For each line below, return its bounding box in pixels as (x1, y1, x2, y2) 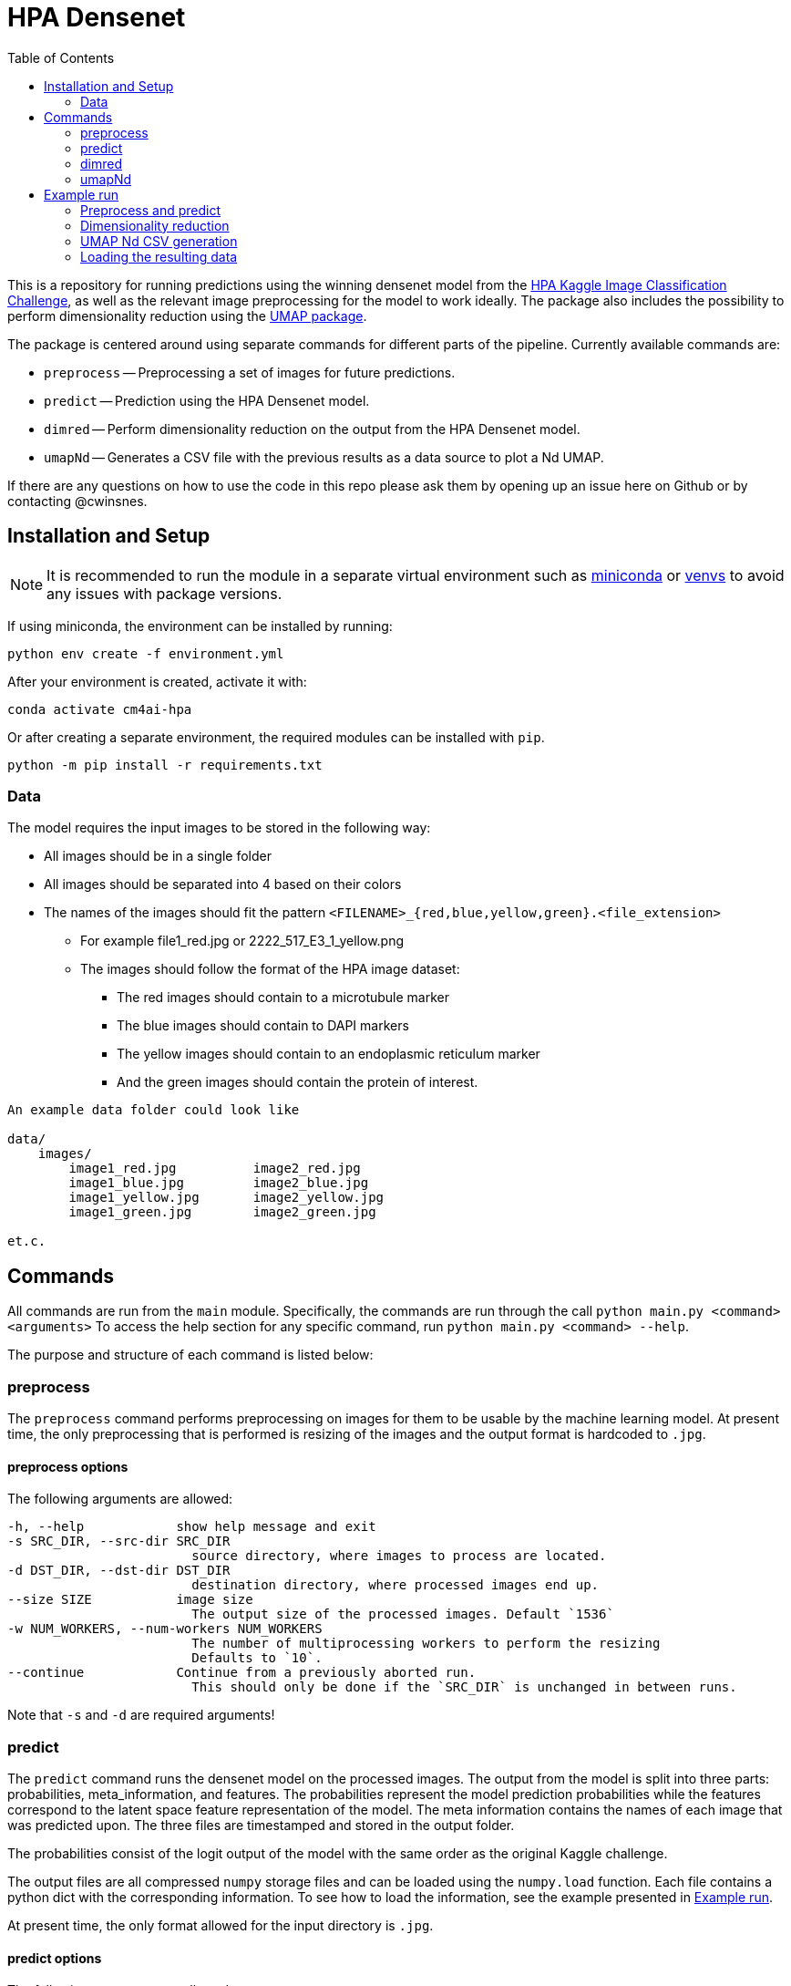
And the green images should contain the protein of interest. (117, 1074, 478, 1091)
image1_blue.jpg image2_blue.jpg (68, 1175, 369, 1191)
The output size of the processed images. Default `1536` (191, 1607, 614, 1622)
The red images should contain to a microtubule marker (117, 989, 450, 1006)
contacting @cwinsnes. (7, 492, 148, 509)
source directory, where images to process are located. (191, 1548, 607, 1564)
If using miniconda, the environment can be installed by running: (7, 617, 393, 634)
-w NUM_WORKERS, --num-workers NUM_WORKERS (7, 1621, 323, 1637)
